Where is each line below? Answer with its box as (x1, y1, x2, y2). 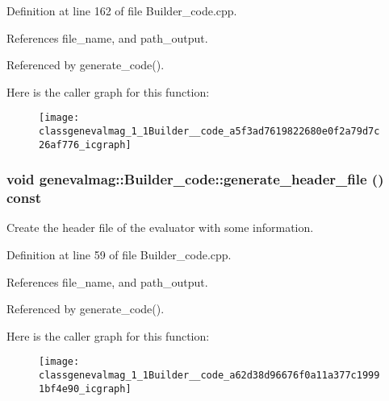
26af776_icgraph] (39, 138, 132, 151)
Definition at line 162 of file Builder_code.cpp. (6, 2, 237, 19)
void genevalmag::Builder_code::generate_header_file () (6, 169, 384, 189)
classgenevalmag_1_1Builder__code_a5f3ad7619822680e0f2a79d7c (39, 126, 380, 138)
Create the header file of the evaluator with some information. (6, 219, 314, 236)
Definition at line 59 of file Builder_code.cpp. (6, 246, 232, 263)
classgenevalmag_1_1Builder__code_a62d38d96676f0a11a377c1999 (39, 370, 380, 382)
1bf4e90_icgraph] (39, 382, 132, 395)
